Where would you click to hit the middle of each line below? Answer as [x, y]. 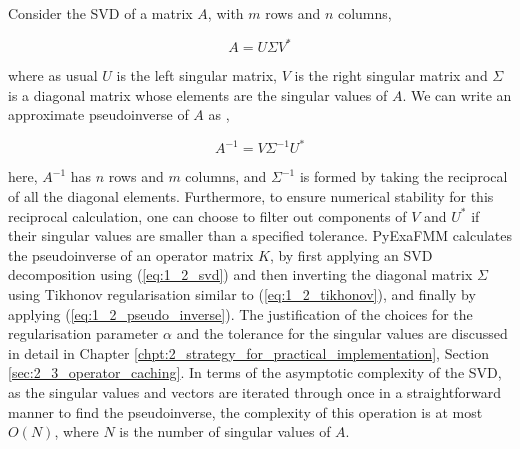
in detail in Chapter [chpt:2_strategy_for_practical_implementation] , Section [248, 352]
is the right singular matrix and [391, 75]
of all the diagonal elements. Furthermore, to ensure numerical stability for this [251, 195]
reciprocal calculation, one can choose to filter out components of [207, 215]
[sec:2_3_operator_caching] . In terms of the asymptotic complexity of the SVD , [255, 372]
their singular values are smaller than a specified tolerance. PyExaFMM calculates [260, 235]
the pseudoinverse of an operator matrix [131, 254]
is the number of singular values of [225, 431]
